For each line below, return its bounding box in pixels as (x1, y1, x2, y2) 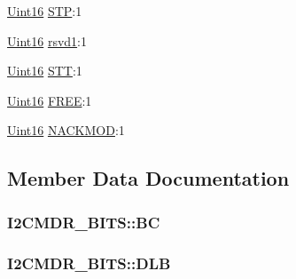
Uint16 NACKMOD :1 (7, 121, 125, 139)
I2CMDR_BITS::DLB (7, 251, 171, 274)
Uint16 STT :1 (7, 61, 82, 80)
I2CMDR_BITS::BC (7, 211, 160, 233)
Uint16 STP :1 (7, 2, 82, 20)
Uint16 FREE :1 (7, 91, 92, 109)
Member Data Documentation (7, 164, 290, 192)
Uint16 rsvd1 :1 (7, 31, 87, 50)
